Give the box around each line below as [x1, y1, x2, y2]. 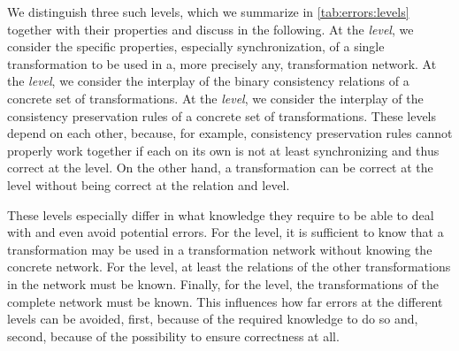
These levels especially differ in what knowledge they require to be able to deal [7, 205, 434, 224]
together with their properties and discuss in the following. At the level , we [7, 19, 414, 38]
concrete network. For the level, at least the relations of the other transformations [7, 257, 451, 276]
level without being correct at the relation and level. [7, 175, 290, 194]
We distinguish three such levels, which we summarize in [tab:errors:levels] [7, 3, 409, 20]
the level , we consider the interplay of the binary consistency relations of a [7, 72, 409, 90]
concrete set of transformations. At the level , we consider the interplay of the [7, 88, 424, 107]
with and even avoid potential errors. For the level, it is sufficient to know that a [7, 223, 444, 241]
